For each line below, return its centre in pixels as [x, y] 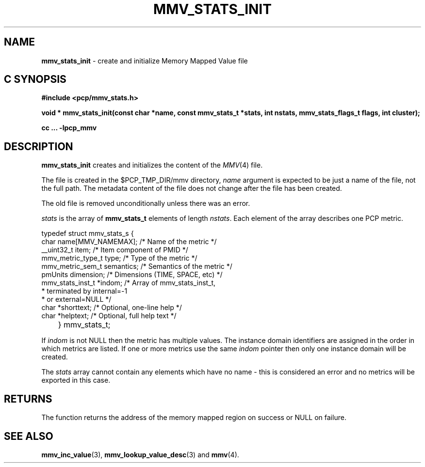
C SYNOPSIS [35, 79]
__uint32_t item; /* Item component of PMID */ [115, 250]
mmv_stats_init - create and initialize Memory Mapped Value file [145, 61]
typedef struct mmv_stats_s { [88, 233]
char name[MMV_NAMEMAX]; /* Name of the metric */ [129, 242]
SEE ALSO [29, 436]
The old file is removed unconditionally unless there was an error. [146, 203]
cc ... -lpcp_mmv [69, 128]
